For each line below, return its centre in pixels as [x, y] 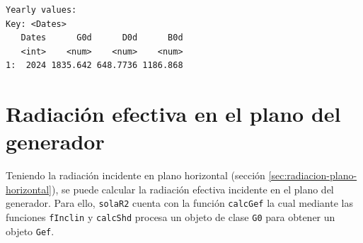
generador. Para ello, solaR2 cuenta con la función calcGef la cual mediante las [179, 203]
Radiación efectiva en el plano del [173, 114]
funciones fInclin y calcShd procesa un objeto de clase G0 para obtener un [171, 217]
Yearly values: [41, 10]
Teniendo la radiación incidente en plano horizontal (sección [136, 175]
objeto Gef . [30, 231]
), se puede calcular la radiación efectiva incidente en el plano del [193, 189]
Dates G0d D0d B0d [102, 38]
